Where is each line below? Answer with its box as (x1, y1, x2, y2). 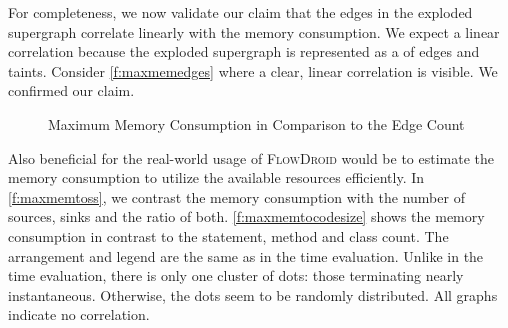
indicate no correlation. (8, 304, 150, 325)
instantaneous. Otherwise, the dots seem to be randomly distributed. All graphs (8, 284, 498, 305)
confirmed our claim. (8, 80, 135, 101)
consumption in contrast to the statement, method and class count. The (8, 225, 449, 246)
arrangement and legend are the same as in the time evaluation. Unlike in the (8, 245, 484, 266)
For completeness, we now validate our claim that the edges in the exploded (8, 2, 473, 22)
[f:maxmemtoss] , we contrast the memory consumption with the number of (8, 186, 465, 207)
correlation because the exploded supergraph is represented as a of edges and (8, 41, 480, 62)
